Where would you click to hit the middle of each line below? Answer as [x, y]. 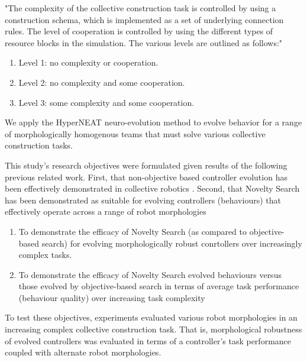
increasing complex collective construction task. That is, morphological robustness [153, 329]
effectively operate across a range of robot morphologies [106, 211]
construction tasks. [39, 145]
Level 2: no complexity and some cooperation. [102, 82]
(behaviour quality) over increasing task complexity [112, 297]
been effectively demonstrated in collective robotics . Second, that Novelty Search [152, 188]
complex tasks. [45, 255]
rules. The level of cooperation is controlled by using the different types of [139, 31]
